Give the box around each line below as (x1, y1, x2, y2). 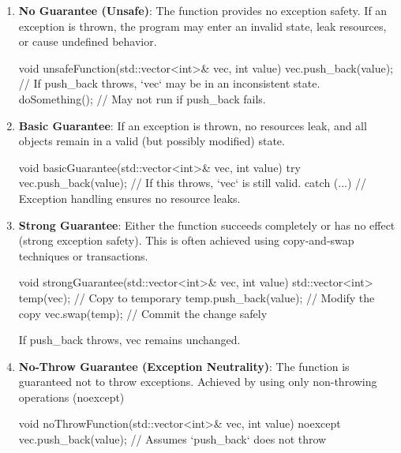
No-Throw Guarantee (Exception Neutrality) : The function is (18, 358, 350, 374)
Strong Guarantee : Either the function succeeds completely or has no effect (18, 216, 395, 233)
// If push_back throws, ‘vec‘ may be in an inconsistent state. (18, 75, 320, 92)
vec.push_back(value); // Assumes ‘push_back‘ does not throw (18, 431, 327, 447)
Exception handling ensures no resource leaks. (18, 189, 241, 206)
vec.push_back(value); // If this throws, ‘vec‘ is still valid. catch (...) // (18, 174, 367, 191)
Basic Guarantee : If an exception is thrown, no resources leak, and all (18, 117, 367, 133)
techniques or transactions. (18, 247, 148, 264)
